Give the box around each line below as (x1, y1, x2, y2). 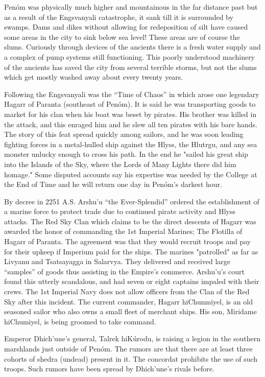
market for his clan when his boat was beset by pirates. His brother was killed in (4, 108, 257, 119)
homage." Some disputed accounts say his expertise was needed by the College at (4, 169, 257, 179)
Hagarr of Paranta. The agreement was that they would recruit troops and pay (4, 236, 251, 247)
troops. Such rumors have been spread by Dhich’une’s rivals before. (4, 363, 214, 374)
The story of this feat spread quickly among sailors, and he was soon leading (4, 129, 244, 139)
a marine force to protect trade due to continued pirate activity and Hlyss (4, 206, 236, 217)
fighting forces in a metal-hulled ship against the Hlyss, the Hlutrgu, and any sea (4, 138, 257, 149)
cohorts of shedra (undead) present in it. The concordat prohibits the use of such (4, 353, 258, 364)
